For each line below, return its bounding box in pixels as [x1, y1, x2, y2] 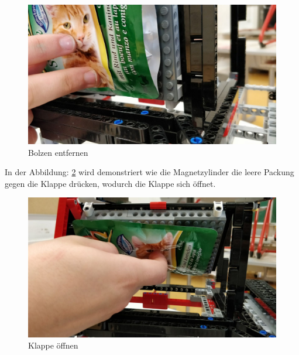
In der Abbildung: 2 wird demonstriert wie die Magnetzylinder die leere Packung [5, 166, 294, 178]
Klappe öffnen [28, 339, 78, 351]
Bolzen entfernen [28, 146, 88, 158]
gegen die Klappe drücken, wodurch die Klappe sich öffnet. [5, 177, 216, 189]
